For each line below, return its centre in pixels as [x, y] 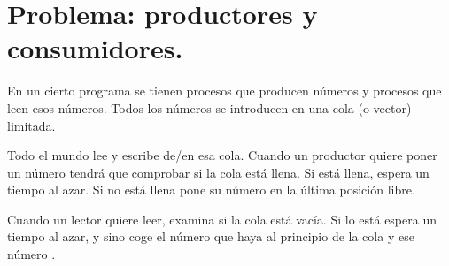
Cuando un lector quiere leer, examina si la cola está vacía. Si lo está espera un [222, 219]
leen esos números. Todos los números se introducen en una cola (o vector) [209, 107]
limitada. [31, 125]
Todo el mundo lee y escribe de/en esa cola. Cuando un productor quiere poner [222, 155]
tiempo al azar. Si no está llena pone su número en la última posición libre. [211, 190]
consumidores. [95, 48]
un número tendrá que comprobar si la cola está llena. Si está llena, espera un [218, 172]
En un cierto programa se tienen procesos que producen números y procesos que [224, 91]
